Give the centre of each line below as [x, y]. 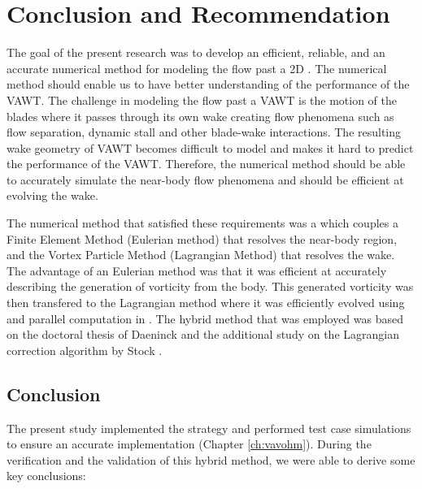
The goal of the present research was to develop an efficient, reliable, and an [196, 52]
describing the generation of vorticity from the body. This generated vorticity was [210, 286]
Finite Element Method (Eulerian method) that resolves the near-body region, [202, 238]
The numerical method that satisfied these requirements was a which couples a [202, 223]
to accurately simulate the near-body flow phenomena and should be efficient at [205, 179]
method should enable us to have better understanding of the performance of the [208, 84]
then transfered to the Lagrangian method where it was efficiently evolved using [206, 303]
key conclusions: [46, 476]
